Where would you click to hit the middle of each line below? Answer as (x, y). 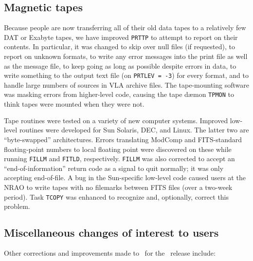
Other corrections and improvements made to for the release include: (110, 253)
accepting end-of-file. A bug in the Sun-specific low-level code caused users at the (125, 177)
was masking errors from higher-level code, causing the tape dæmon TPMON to (119, 94)
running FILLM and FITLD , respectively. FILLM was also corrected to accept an (119, 158)
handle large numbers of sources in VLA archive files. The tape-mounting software (126, 84)
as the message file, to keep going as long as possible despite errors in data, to (120, 65)
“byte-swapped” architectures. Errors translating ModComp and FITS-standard (123, 139)
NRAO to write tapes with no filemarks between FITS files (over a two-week (118, 187)
